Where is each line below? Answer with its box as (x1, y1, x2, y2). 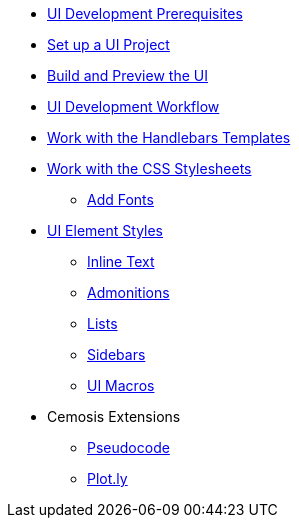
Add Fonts (87, 191, 154, 208)
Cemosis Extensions (47, 408, 181, 425)
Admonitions (87, 284, 170, 301)
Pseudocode (87, 439, 170, 456)
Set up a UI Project (47, 36, 170, 53)
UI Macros (87, 377, 155, 394)
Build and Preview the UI (47, 67, 208, 84)
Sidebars (87, 346, 146, 363)
